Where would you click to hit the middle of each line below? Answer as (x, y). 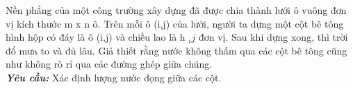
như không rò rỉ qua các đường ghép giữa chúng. (109, 64)
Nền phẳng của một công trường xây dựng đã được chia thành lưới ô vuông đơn (176, 10)
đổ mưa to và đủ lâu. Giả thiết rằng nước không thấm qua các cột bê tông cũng (176, 50)
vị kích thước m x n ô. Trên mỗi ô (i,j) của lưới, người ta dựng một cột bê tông (175, 23)
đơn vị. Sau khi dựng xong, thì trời (273, 37)
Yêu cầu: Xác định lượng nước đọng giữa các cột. (114, 77)
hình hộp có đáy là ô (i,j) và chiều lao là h (96, 37)
